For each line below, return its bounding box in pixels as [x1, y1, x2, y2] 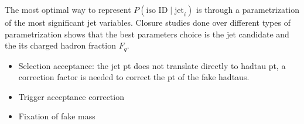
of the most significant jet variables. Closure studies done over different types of [5, 16, 291, 28]
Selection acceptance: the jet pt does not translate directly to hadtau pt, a [18, 59, 286, 71]
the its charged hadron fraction [5, 39, 116, 51]
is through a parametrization [196, 4, 300, 15]
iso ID [146, 6, 168, 15]
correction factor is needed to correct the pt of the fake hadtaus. [18, 71, 250, 83]
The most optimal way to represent [5, 4, 131, 15]
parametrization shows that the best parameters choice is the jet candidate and [5, 27, 289, 40]
